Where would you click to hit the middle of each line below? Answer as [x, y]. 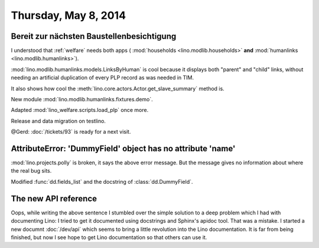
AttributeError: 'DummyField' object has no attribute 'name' [123, 148]
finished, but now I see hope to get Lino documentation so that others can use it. [109, 237]
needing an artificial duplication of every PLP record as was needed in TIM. [102, 78]
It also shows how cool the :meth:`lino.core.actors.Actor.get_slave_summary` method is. [118, 88]
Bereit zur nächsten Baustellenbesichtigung [94, 36]
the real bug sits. [31, 171]
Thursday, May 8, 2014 [69, 15]
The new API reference [54, 198]
